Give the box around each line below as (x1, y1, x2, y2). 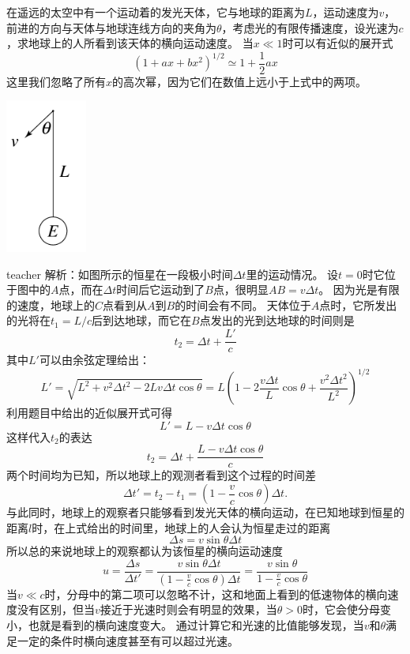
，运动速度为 (312, 4, 379, 20)
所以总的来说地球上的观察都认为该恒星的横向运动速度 (6, 543, 283, 559)
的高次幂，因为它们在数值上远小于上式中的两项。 (112, 73, 367, 89)
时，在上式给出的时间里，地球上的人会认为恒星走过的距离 (32, 519, 331, 536)
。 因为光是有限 (318, 281, 400, 298)
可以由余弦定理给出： (39, 351, 150, 368)
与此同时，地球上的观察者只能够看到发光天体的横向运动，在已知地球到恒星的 (6, 504, 404, 521)
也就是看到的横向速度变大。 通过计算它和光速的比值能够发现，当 (28, 616, 364, 633)
